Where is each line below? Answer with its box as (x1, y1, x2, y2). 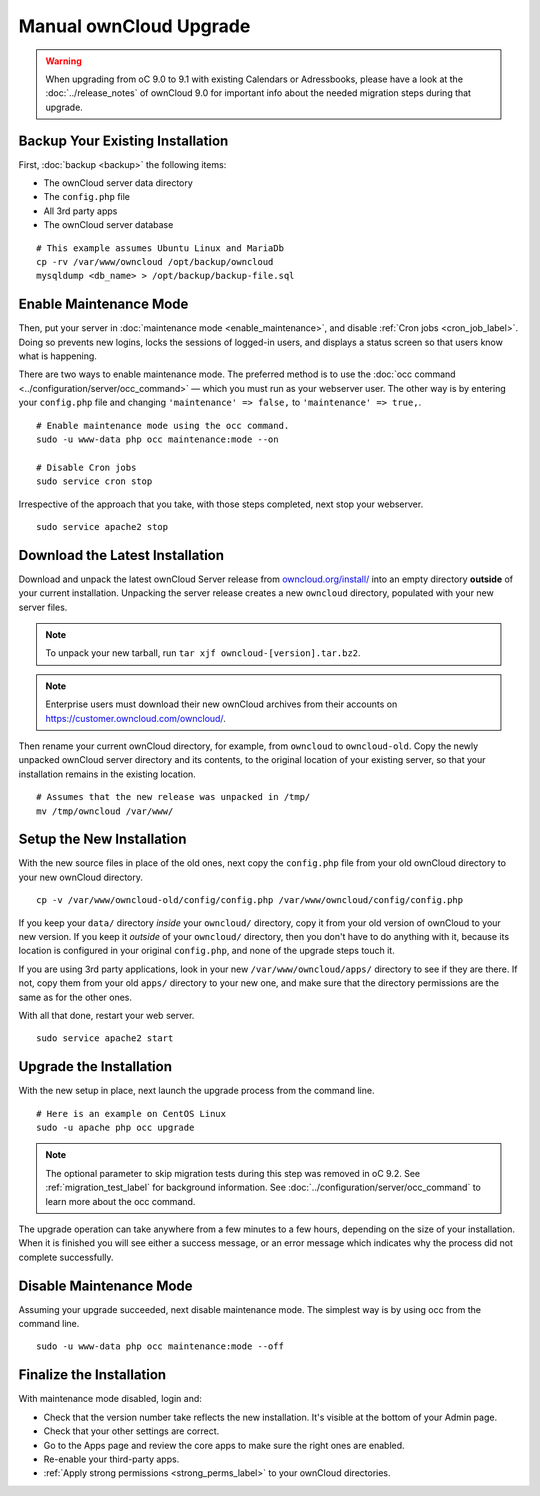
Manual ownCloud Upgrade (18, 15, 251, 37)
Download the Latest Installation (18, 546, 225, 564)
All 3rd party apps (43, 205, 118, 217)
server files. (18, 601, 68, 613)
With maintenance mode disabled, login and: (18, 1393, 202, 1405)
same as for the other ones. (18, 991, 133, 1003)
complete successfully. (18, 1251, 114, 1263)
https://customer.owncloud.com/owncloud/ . (45, 712, 227, 724)
